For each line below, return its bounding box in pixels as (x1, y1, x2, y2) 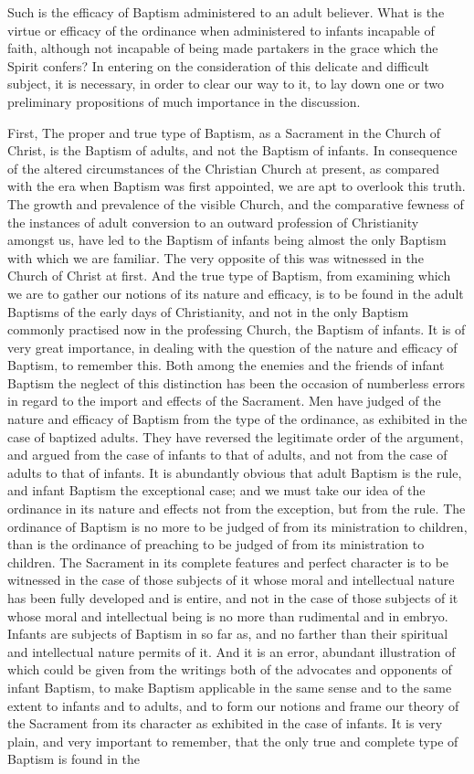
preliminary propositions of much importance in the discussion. (7, 91, 361, 111)
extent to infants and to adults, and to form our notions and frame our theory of (7, 695, 459, 715)
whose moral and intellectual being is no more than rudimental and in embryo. (7, 606, 448, 625)
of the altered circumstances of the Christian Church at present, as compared (7, 158, 440, 177)
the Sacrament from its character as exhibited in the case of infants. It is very (7, 714, 443, 733)
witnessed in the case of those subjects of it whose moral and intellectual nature (7, 570, 455, 589)
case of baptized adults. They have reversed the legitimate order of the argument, (7, 427, 464, 446)
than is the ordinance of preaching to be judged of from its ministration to (7, 535, 425, 554)
